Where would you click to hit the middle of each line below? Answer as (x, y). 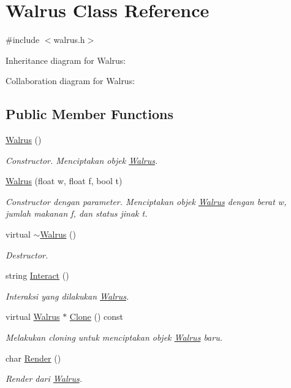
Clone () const (96, 316)
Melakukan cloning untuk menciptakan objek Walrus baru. (114, 337)
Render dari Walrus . (44, 378)
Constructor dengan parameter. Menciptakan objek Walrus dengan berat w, (146, 201)
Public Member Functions (89, 114)
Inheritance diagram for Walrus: (66, 60)
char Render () (33, 358)
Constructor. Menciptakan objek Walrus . (82, 160)
